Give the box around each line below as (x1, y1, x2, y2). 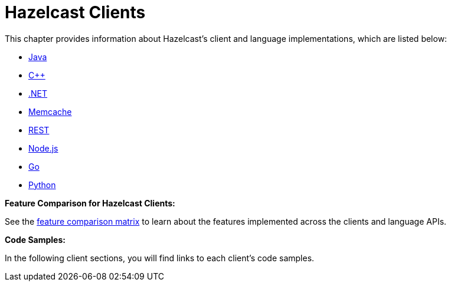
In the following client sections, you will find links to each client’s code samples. (5, 252, 315, 263)
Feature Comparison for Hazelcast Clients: (5, 198, 175, 208)
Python (28, 179, 56, 190)
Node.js (28, 143, 58, 153)
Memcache (28, 106, 72, 117)
